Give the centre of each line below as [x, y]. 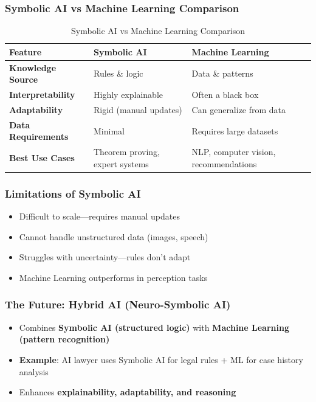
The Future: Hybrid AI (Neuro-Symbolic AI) [118, 304]
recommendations [224, 163]
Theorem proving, [127, 152]
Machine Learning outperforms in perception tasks [113, 277]
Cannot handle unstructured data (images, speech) [114, 236]
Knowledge [33, 67]
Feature [26, 51]
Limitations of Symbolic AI [73, 193]
